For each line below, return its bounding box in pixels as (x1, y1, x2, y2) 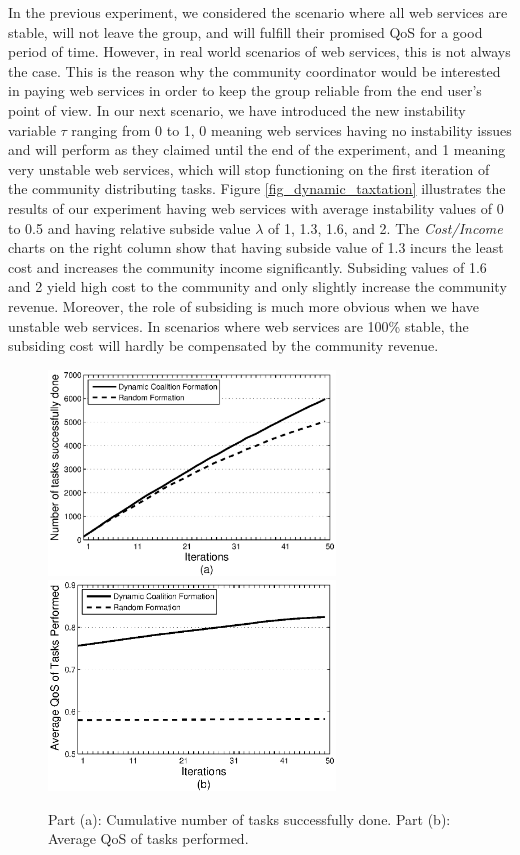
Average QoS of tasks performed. (48, 828, 249, 849)
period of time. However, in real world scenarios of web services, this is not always (8, 41, 511, 62)
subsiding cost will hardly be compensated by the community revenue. (8, 335, 439, 356)
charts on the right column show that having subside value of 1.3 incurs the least (8, 237, 504, 258)
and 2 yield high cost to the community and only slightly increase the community (8, 276, 507, 297)
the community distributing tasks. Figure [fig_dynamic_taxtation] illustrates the (8, 178, 506, 199)
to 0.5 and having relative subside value (8, 217, 251, 238)
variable (8, 119, 56, 140)
